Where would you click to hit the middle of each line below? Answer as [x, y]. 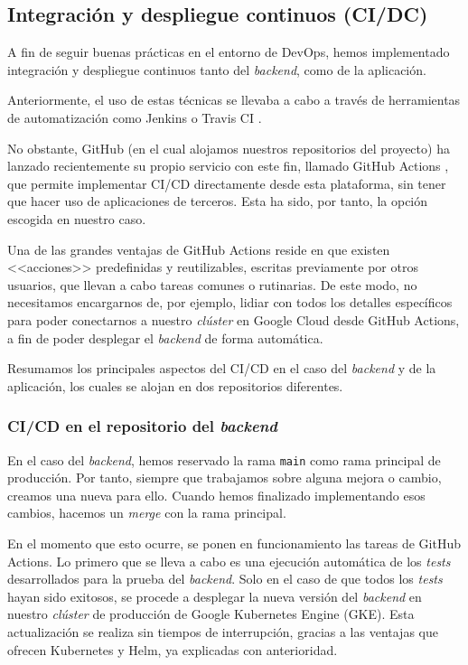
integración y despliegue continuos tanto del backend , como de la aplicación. [217, 69]
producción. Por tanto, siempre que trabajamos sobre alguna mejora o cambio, [225, 478]
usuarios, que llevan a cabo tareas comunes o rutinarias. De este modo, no [212, 284]
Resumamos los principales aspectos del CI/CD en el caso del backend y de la [222, 368]
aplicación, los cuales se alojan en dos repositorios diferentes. [175, 385]
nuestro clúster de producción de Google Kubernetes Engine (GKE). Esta [211, 614]
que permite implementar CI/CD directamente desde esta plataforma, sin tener [227, 183]
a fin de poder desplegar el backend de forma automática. [165, 337]
